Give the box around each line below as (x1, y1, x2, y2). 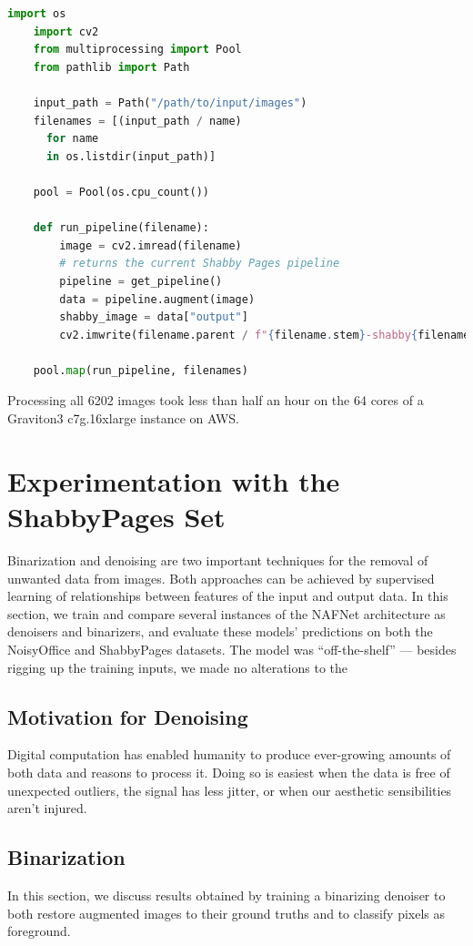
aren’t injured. (7, 799, 87, 818)
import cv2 (33, 25, 99, 38)
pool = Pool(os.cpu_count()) (33, 185, 209, 198)
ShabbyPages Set (7, 498, 226, 535)
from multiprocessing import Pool (33, 43, 242, 56)
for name (45, 132, 99, 146)
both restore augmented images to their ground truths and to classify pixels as (7, 903, 446, 922)
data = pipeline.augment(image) (59, 292, 256, 306)
